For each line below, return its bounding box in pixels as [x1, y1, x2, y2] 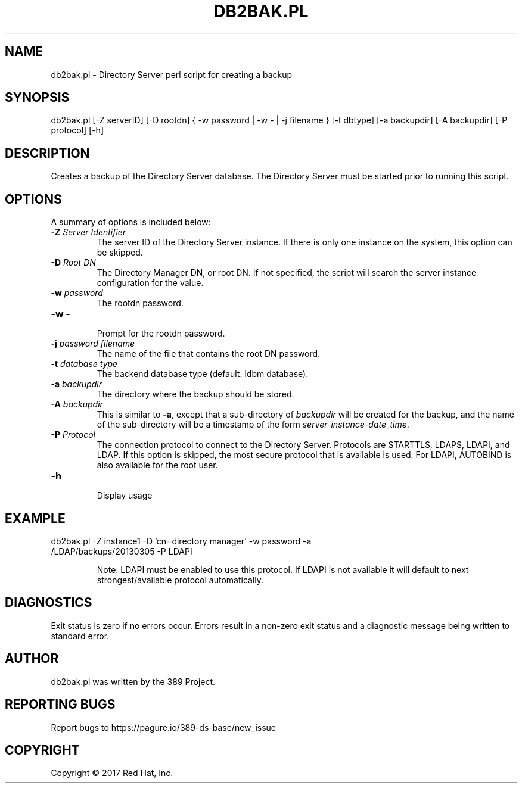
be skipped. [97, 247, 143, 258]
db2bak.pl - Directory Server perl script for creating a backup [51, 69, 293, 80]
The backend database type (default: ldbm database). [97, 369, 309, 379]
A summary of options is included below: [51, 217, 211, 228]
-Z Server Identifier [51, 227, 126, 238]
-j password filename [51, 338, 135, 349]
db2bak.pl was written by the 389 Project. [51, 676, 216, 687]
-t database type [51, 359, 118, 369]
